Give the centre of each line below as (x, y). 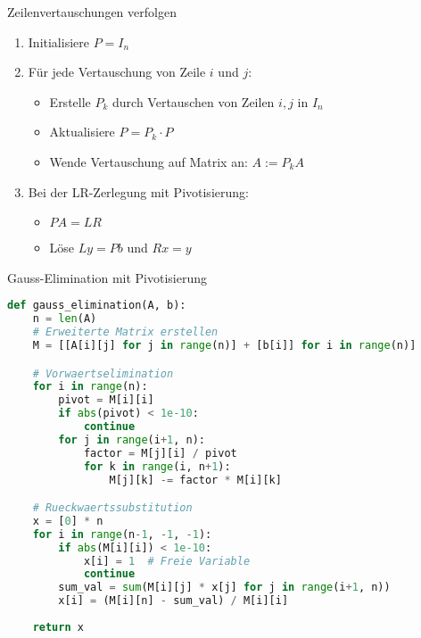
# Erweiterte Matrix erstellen (125, 332)
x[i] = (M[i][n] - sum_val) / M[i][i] (173, 601)
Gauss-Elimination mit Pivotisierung (107, 277)
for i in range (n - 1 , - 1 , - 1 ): (122, 534)
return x (58, 627)
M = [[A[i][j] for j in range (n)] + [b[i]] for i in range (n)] (224, 345)
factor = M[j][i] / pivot (160, 453)
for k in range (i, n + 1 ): (157, 466)
